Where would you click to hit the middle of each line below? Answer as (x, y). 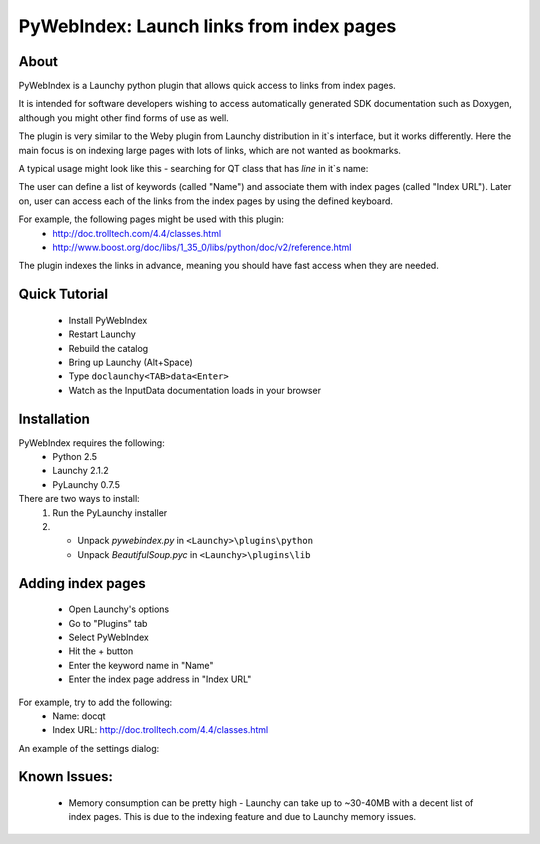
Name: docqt (79, 716)
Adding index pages (82, 583)
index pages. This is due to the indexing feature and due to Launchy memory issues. (242, 817)
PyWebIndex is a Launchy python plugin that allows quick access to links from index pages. (207, 86)
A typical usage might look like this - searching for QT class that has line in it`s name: (193, 169)
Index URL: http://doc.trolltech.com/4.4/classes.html (160, 730)
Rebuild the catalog (108, 348)
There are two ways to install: (79, 499)
